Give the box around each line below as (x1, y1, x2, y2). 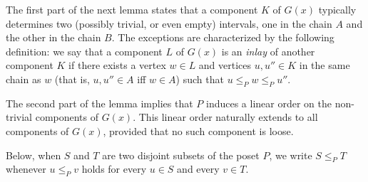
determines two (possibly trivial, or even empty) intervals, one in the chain (6, 16, 332, 31)
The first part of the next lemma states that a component (6, 2, 258, 16)
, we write (269, 147, 312, 162)
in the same (299, 58, 350, 73)
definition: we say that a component (6, 43, 163, 58)
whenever (6, 161, 46, 176)
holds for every (81, 161, 147, 176)
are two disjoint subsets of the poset (102, 147, 260, 162)
